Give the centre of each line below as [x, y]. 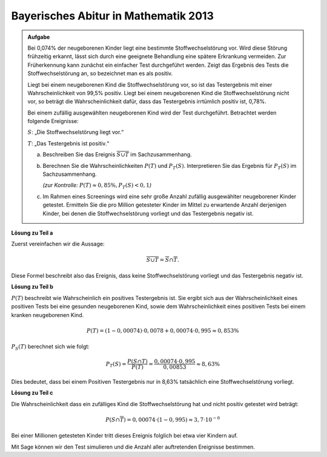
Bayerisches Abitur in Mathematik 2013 [113, 16]
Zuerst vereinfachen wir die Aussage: [58, 244]
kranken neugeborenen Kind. [48, 315]
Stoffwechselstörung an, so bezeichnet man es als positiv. [100, 73]
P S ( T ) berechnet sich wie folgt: [51, 347]
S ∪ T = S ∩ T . [163, 260]
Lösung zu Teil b [32, 287]
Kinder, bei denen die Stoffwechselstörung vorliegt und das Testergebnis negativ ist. [148, 213]
